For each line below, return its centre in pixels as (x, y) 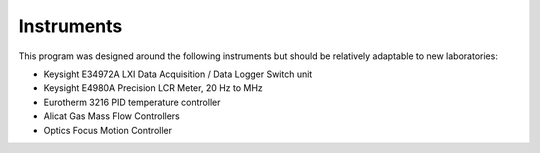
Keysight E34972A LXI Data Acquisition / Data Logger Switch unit (178, 74)
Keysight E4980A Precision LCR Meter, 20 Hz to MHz (153, 88)
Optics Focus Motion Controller (108, 130)
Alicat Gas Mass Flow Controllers (111, 116)
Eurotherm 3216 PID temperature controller (132, 102)
